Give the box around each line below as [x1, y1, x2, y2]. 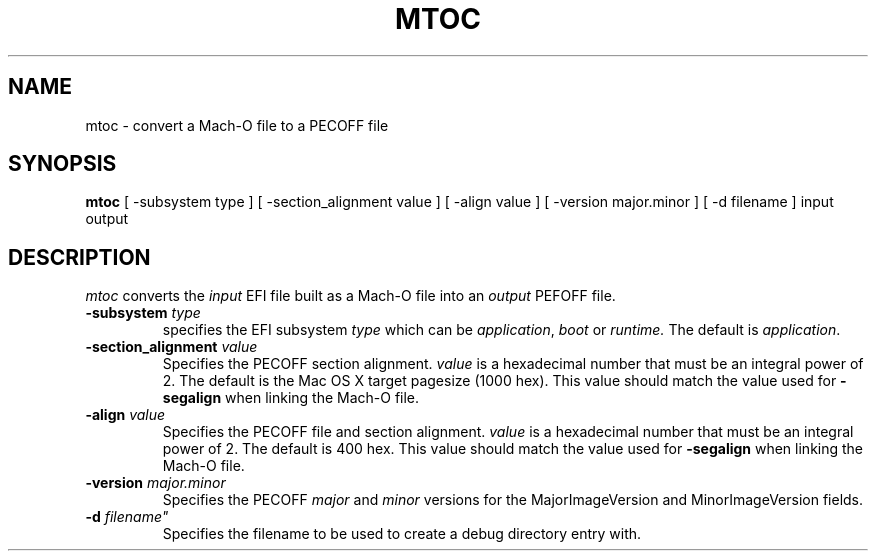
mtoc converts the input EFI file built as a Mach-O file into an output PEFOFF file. [85, 287, 616, 305]
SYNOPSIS [8, 151, 117, 177]
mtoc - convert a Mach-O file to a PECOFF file [85, 116, 389, 134]
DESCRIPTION [8, 244, 151, 270]
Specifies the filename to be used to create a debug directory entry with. [162, 525, 642, 543]
